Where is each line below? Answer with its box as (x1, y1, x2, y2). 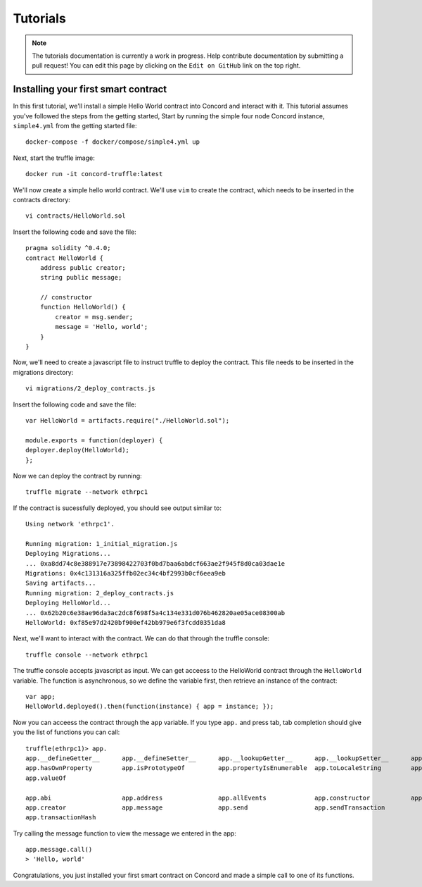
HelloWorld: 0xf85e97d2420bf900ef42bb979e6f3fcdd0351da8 (25, 619, 226, 627)
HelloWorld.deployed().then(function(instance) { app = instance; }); (25, 702, 274, 711)
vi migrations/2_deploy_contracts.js (25, 385, 156, 392)
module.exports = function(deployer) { (25, 436, 163, 444)
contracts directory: (13, 195, 70, 204)
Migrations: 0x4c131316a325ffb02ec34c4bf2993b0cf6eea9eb (25, 569, 226, 578)
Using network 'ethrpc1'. (25, 520, 115, 528)
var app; (25, 693, 56, 700)
